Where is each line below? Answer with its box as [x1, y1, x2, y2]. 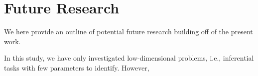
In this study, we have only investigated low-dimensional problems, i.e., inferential [4, 53, 254, 63]
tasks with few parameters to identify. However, [4, 62, 149, 73]
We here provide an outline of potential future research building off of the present [4, 26, 253, 37]
